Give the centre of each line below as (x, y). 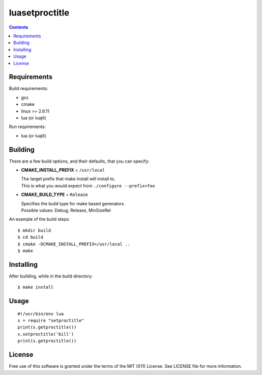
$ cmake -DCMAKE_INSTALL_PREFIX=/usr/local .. (74, 244)
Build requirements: (28, 89)
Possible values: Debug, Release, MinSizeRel (66, 210)
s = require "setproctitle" (51, 321)
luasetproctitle (39, 13)
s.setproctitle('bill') (46, 334)
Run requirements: (27, 127)
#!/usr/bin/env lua (41, 314)
